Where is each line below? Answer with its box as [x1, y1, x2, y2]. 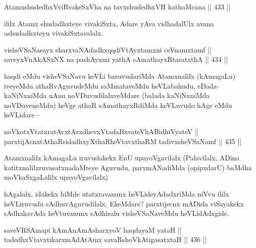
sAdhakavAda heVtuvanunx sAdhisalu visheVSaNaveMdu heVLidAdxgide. [4, 208, 229, 218]
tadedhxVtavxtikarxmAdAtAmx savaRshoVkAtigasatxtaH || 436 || [4, 234, 207, 245]
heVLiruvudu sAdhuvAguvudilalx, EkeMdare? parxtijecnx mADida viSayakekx [4, 198, 244, 208]
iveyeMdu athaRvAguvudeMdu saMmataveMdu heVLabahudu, [4, 80, 196, 91]
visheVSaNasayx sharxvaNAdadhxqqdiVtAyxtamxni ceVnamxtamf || [4, 44, 211, 54]
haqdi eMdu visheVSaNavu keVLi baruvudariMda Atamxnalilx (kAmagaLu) [4, 70, 236, 81]
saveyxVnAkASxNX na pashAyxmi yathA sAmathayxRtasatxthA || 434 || [4, 54, 228, 64]
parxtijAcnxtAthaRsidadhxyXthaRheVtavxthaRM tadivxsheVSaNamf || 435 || [4, 136, 242, 146]
